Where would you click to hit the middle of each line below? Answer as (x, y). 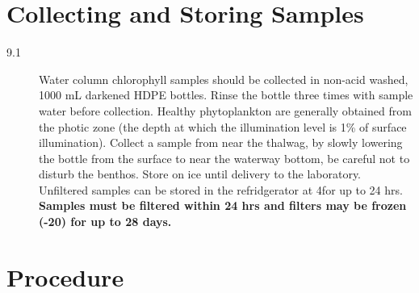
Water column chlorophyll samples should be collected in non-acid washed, (224, 79)
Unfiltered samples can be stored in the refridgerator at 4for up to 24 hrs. (221, 189)
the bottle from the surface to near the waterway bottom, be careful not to (224, 158)
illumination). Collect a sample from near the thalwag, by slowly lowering (221, 142)
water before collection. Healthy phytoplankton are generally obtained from (225, 110)
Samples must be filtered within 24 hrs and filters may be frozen (223, 205)
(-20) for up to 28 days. (105, 222)
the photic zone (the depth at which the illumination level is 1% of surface (223, 126)
